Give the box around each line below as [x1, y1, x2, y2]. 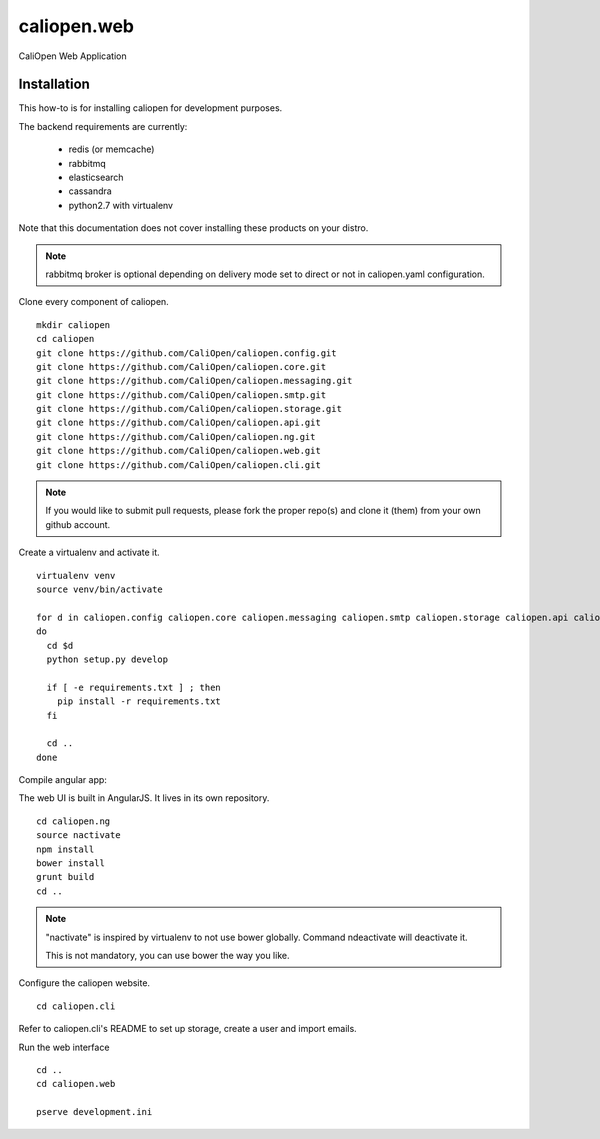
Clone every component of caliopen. [18, 296, 169, 308]
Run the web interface [18, 1041, 110, 1053]
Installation [18, 76, 90, 93]
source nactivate [36, 830, 121, 841]
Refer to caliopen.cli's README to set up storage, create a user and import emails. [18, 1023, 357, 1035]
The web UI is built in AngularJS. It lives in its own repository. [18, 792, 270, 804]
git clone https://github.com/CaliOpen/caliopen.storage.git [36, 403, 342, 415]
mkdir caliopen [36, 319, 111, 330]
